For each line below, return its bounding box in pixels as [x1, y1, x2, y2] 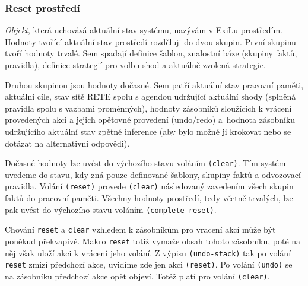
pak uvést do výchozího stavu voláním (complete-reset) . [5, 203, 217, 215]
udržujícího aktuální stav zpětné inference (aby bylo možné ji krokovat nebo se [5, 125, 291, 137]
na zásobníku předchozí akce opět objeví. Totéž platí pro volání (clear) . [5, 269, 270, 282]
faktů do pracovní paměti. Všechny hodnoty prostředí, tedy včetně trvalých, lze [5, 192, 293, 204]
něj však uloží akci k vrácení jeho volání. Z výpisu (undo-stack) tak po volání [5, 246, 291, 259]
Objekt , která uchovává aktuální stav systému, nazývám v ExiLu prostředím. [5, 24, 282, 36]
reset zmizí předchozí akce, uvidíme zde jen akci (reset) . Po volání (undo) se [5, 258, 293, 271]
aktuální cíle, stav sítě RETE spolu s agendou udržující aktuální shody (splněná [5, 90, 296, 103]
